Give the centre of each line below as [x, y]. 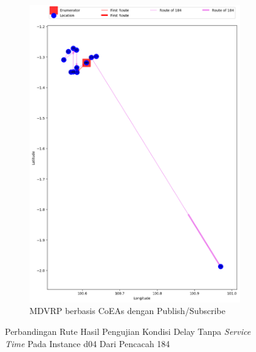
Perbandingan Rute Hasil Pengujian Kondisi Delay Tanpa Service [128, 331]
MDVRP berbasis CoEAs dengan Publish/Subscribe [127, 311]
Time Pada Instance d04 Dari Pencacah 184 [88, 343]
